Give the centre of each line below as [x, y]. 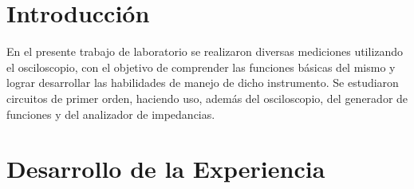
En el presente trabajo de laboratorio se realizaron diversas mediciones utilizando [205, 51]
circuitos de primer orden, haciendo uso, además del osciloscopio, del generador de [207, 98]
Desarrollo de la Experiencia [166, 169]
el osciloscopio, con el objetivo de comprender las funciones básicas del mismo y [201, 67]
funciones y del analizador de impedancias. [111, 114]
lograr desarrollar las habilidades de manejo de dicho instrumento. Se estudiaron [203, 83]
